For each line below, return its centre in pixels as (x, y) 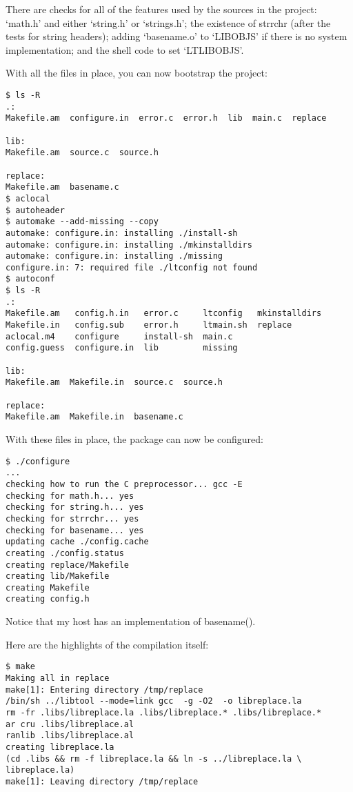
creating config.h (48, 599)
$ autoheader (35, 210)
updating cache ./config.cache (77, 542)
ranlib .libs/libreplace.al (70, 736)
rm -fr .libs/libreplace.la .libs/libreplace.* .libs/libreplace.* (164, 712)
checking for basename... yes (75, 530)
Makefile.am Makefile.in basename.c (94, 417)
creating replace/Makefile (67, 565)
